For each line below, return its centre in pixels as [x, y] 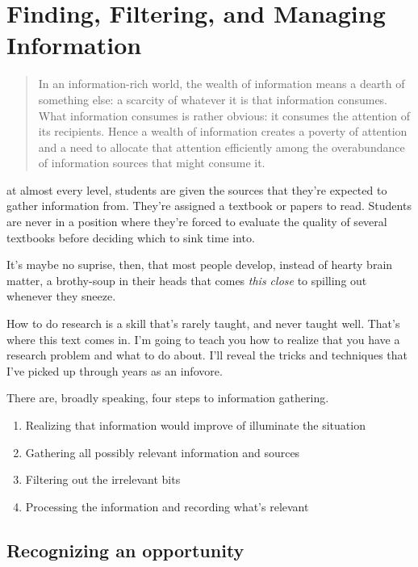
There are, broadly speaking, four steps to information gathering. [168, 398]
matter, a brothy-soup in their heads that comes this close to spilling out [187, 280]
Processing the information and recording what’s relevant [167, 506]
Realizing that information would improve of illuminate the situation [195, 425]
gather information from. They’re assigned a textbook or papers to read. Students [209, 206]
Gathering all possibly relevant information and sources [163, 452]
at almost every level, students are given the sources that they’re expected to [197, 189]
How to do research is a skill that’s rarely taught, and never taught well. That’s [203, 323]
